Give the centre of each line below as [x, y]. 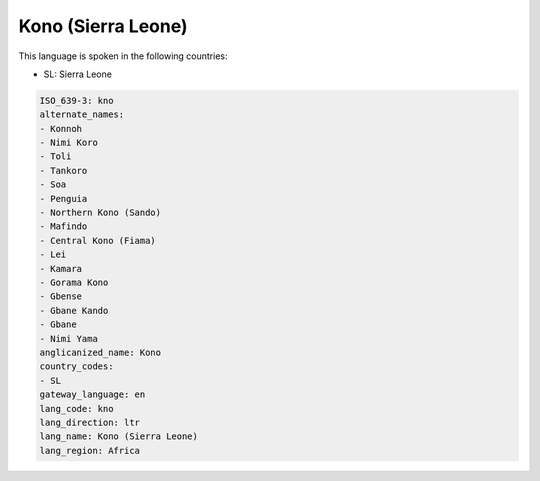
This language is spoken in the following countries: [123, 56]
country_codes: [76, 366]
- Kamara [61, 268]
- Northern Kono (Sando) [100, 213]
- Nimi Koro [69, 143]
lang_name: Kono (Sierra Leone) [119, 436]
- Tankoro [63, 170]
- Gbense [61, 296]
